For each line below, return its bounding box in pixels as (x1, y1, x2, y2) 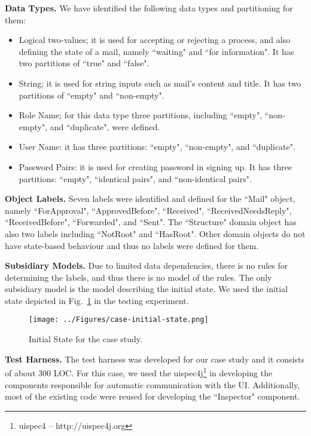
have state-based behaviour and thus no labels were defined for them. (5, 239, 259, 251)
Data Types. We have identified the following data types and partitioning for (5, 2, 293, 14)
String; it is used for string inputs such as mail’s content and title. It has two (19, 76, 301, 89)
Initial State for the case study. (29, 333, 142, 345)
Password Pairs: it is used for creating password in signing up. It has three (19, 160, 292, 173)
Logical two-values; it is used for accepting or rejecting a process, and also (19, 33, 291, 46)
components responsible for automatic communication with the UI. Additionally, (5, 378, 300, 391)
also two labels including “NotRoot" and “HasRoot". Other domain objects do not (5, 227, 306, 240)
